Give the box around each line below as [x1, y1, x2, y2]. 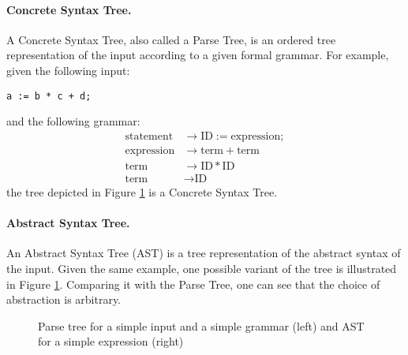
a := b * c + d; [6, 90, 92, 102]
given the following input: [6, 62, 130, 78]
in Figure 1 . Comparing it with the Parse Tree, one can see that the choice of [6, 275, 380, 292]
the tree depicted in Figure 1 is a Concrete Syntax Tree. [6, 183, 278, 200]
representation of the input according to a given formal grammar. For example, [6, 47, 389, 63]
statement [125, 130, 174, 142]
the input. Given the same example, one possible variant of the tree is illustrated [6, 260, 397, 276]
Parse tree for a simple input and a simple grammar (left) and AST [38, 317, 365, 334]
